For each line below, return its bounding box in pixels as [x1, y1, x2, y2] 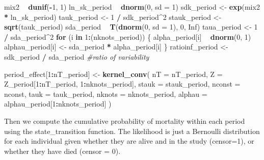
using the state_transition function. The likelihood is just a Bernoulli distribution [4, 125, 260, 136]
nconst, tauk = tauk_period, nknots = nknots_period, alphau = [4, 88, 207, 99]
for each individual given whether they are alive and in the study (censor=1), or [4, 136, 254, 146]
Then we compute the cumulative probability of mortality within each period [4, 115, 245, 126]
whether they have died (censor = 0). [4, 145, 121, 156]
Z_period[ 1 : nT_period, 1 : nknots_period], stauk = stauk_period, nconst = [4, 78, 241, 89]
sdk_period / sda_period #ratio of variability [4, 51, 149, 62]
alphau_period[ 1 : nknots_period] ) [4, 98, 112, 109]
